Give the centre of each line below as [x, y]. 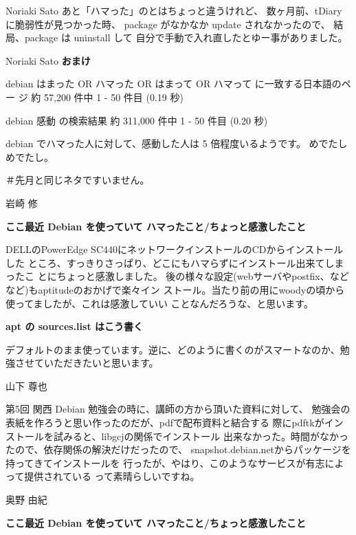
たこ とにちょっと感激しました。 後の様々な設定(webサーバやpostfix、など [182, 276]
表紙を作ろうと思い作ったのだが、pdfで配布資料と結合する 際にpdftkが [165, 423]
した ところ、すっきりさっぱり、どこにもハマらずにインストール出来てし [170, 262]
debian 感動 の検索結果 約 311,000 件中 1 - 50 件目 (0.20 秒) [137, 120]
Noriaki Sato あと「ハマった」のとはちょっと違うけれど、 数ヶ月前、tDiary [174, 10]
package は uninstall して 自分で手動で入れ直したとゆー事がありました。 [186, 37]
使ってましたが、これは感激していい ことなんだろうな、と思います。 [159, 303]
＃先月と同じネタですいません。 [78, 180]
